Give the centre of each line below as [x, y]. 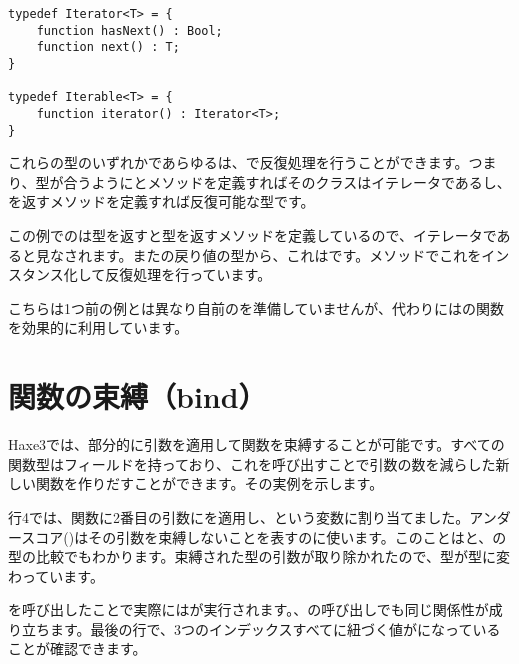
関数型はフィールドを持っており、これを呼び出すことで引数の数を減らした [252, 463]
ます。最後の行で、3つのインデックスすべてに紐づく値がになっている [275, 628]
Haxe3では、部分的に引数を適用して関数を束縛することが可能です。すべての [256, 444]
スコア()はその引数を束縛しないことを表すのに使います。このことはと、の [264, 536]
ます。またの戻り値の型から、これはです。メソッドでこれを [286, 254]
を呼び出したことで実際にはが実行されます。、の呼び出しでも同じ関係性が [248, 609]
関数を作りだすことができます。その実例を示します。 [209, 483]
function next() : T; [108, 47]
